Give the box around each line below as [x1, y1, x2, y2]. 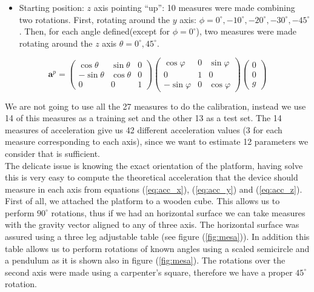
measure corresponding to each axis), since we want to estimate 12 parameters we [5, 135, 309, 148]
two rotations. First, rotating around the [19, 13, 170, 25]
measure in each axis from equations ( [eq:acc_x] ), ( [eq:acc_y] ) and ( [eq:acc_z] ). [5, 182, 302, 195]
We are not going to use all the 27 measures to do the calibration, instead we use [5, 99, 306, 112]
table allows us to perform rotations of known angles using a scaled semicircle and [5, 242, 310, 254]
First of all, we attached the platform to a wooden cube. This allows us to [5, 194, 280, 207]
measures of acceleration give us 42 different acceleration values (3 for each [5, 123, 282, 136]
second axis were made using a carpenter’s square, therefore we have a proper [5, 265, 293, 278]
